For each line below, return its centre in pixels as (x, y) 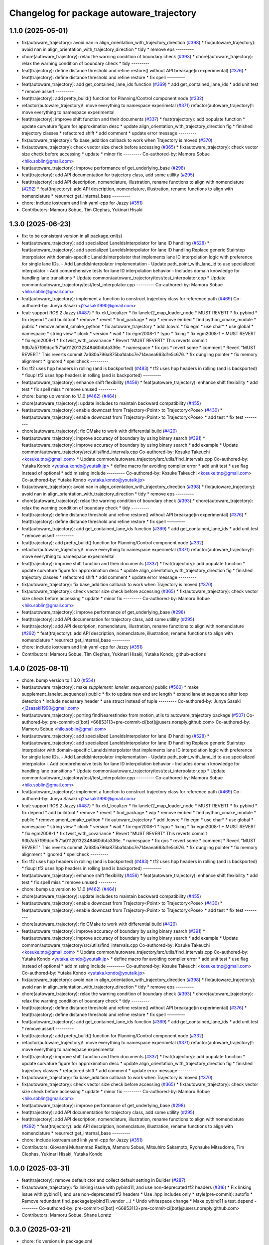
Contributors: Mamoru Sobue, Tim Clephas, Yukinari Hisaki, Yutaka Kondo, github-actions (114, 654)
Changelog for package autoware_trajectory (103, 13)
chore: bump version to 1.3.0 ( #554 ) (59, 680)
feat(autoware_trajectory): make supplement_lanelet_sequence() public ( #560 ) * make (110, 687)
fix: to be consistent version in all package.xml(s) (72, 236)
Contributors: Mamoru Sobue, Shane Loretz (67, 1215)
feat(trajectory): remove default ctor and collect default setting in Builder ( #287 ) (104, 1180)
